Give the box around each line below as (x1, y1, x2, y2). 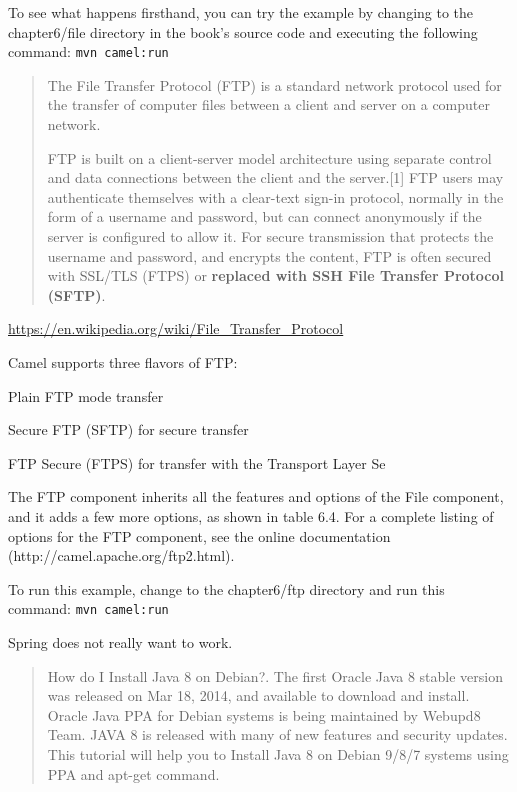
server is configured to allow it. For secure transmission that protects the (47, 226, 494, 246)
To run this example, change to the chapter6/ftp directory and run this (8, 578, 445, 599)
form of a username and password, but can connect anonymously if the (47, 206, 482, 227)
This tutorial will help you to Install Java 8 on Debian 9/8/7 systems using (47, 743, 509, 764)
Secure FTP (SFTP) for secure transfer (8, 419, 249, 440)
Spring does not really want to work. (8, 631, 233, 652)
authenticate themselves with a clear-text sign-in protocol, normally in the (47, 186, 504, 207)
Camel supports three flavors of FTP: (8, 351, 238, 372)
